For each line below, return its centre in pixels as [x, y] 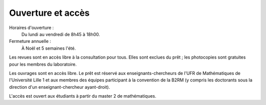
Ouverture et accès [49, 13]
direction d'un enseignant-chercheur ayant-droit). [60, 87]
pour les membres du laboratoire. [43, 64]
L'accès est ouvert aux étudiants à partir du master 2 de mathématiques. [83, 96]
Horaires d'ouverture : [32, 28]
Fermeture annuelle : [30, 41]
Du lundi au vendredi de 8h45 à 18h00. [61, 34]
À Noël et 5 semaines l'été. [49, 48]
